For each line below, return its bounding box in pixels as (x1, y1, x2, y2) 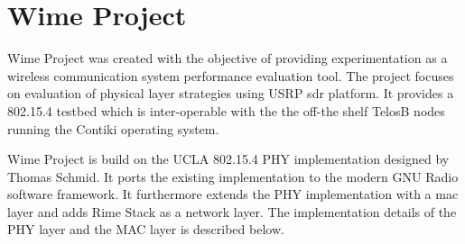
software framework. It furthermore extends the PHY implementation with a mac (7, 185, 459, 203)
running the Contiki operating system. (7, 119, 219, 138)
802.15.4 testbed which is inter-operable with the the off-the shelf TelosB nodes (7, 101, 445, 120)
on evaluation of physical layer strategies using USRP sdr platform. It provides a (7, 84, 454, 103)
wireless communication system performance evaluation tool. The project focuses (7, 66, 454, 85)
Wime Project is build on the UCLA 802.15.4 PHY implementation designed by (7, 149, 450, 168)
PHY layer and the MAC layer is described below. (7, 220, 284, 239)
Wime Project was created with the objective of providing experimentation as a (7, 49, 448, 68)
